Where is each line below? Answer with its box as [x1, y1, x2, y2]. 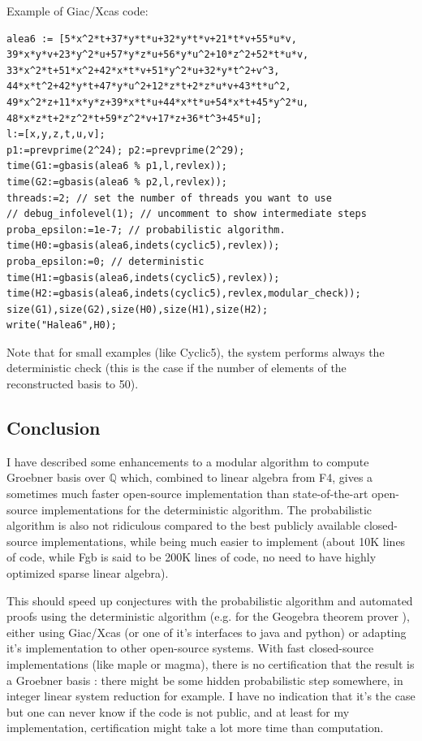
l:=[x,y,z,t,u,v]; [6, 128, 105, 141]
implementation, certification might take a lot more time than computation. [6, 719, 384, 736]
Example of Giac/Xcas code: [6, 2, 149, 19]
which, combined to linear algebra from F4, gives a [120, 469, 373, 486]
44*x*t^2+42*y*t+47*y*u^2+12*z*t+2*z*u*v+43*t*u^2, [6, 80, 291, 93]
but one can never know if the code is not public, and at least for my [6, 703, 350, 720]
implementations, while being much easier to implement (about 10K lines [41, 532, 406, 549]
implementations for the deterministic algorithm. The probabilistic [41, 500, 372, 518]
